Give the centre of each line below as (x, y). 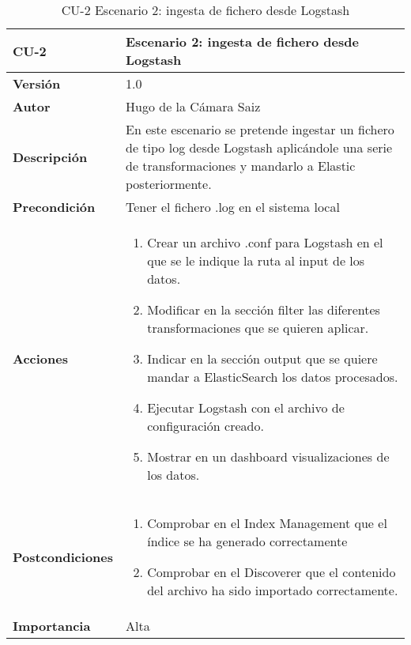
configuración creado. (205, 426)
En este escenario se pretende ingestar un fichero (260, 129)
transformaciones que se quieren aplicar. (258, 328)
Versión (37, 83)
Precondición (54, 207)
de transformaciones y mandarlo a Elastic (241, 166)
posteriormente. (169, 184)
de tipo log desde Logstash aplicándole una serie (259, 147)
